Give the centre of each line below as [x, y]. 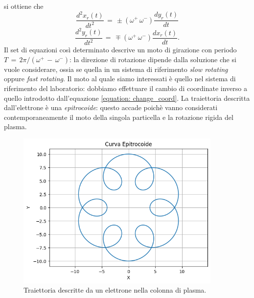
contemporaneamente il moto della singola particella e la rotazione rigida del [119, 117]
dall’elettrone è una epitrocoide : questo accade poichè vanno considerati [111, 107]
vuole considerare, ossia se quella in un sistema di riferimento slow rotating [116, 69]
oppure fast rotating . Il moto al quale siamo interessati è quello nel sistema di [120, 79]
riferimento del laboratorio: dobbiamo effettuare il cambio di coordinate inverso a [126, 88]
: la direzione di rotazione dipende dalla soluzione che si [153, 59]
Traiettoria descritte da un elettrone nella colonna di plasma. [115, 290]
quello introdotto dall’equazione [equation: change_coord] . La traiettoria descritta [127, 98]
